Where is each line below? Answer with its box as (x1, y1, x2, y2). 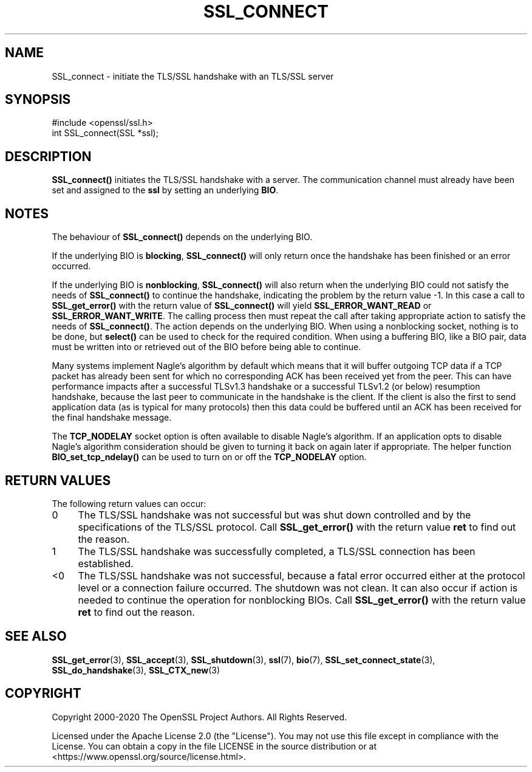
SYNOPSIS (5, 92, 71, 108)
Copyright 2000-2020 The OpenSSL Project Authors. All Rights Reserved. (52, 711, 347, 722)
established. (78, 557, 134, 570)
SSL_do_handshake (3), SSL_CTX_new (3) (52, 664, 220, 675)
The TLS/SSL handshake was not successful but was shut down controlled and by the (78, 508, 471, 521)
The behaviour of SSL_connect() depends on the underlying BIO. (52, 232, 313, 243)
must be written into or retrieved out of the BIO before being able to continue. (52, 342, 361, 353)
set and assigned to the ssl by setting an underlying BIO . (52, 185, 279, 196)
